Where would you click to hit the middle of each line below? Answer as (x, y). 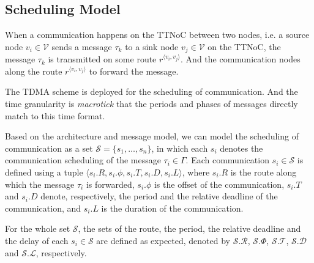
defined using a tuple (44, 172)
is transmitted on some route (102, 59)
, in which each (180, 148)
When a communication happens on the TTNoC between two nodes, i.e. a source (157, 35)
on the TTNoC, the (244, 46)
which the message (40, 184)
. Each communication (227, 160)
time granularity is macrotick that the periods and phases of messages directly (151, 104)
